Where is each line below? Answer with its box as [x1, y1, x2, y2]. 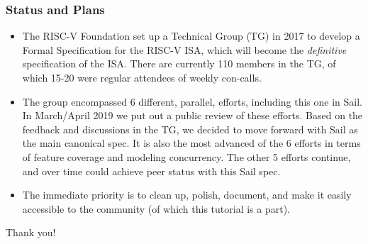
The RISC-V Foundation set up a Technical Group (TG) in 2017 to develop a [22, 28, 360, 43]
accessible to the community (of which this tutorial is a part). [22, 201, 290, 216]
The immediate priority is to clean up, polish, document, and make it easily [22, 187, 352, 202]
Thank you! [6, 225, 56, 240]
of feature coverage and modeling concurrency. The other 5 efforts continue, [22, 149, 351, 164]
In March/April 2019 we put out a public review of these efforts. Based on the [22, 108, 363, 123]
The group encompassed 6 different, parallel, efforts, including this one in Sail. [22, 94, 363, 109]
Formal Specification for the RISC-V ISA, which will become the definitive [22, 42, 347, 57]
